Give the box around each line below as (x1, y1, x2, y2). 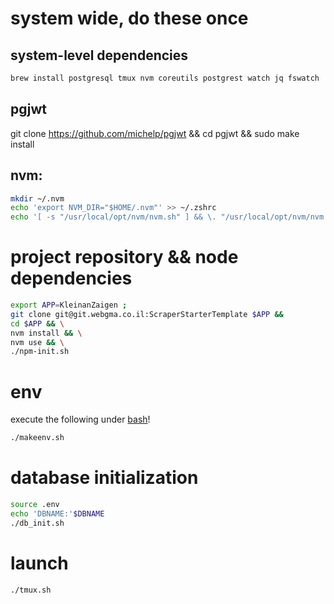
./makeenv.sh (10, 433, 65, 443)
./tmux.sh (10, 585, 52, 595)
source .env (10, 500, 60, 510)
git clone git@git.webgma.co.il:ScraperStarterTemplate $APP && (10, 309, 284, 319)
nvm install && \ (10, 328, 83, 338)
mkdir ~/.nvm (10, 193, 65, 204)
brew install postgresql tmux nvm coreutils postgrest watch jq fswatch (10, 73, 320, 83)
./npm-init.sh (10, 347, 70, 357)
